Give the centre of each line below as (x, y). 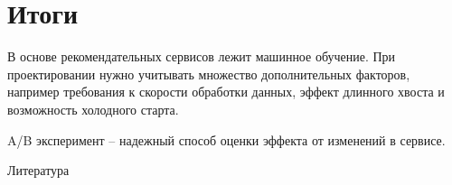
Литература (38, 170)
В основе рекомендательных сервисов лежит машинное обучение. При (202, 56)
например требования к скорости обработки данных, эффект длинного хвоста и (226, 92)
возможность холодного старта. (93, 109)
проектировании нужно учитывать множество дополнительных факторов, (209, 74)
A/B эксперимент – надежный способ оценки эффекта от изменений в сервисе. (226, 139)
